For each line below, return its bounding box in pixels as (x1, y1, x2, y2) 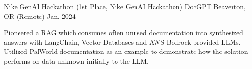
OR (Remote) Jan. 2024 (4, 11, 76, 21)
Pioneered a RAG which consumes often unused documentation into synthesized (4, 27, 243, 37)
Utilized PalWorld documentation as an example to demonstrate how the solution (4, 46, 248, 56)
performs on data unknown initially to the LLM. (4, 55, 149, 66)
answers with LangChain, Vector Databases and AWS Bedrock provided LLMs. (4, 36, 241, 47)
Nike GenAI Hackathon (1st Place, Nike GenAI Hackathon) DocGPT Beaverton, (4, 1, 246, 11)
